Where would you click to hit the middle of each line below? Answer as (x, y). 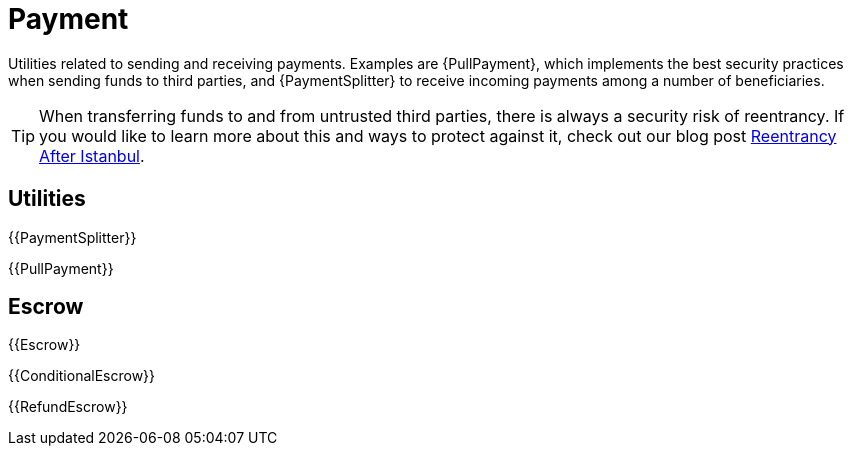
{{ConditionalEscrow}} (82, 376)
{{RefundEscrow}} (68, 407)
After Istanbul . (92, 155)
